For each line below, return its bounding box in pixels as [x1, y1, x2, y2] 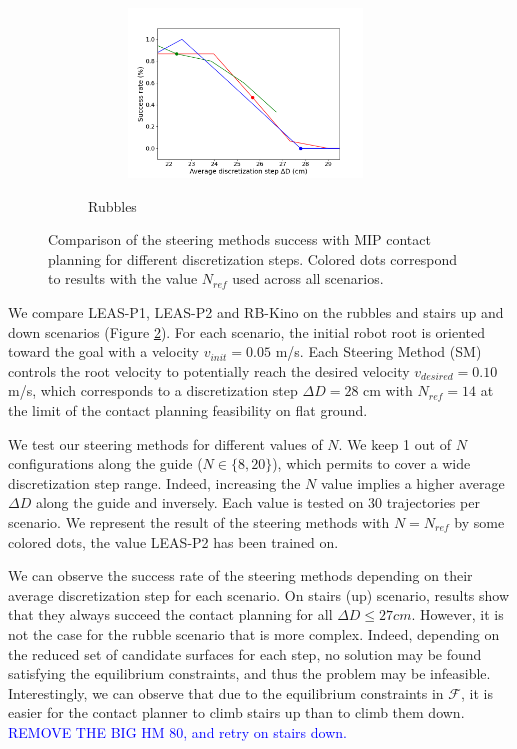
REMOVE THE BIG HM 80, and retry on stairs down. [8, 721, 347, 742]
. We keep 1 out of [338, 433, 451, 454]
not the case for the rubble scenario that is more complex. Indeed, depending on [8, 623, 500, 644]
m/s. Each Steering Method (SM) [275, 341, 482, 362]
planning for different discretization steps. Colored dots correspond [48, 248, 457, 269]
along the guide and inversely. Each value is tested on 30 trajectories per [35, 492, 480, 513]
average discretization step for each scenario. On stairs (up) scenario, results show [8, 584, 510, 605]
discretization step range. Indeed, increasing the [8, 472, 301, 493]
